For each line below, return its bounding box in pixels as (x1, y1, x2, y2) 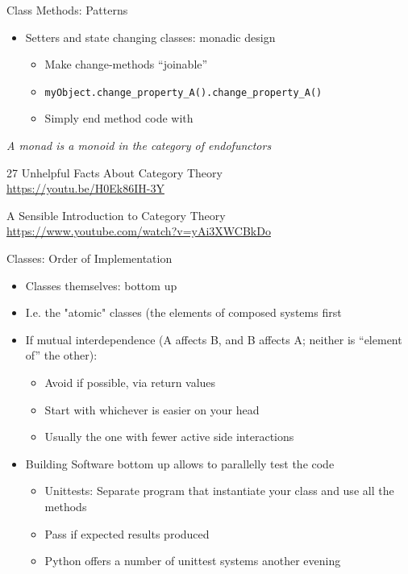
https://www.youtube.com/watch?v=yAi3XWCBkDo (6, 223, 271, 239)
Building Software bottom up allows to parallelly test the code (25, 455, 335, 472)
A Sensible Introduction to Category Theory (6, 206, 226, 223)
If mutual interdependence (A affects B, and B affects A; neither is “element (25, 331, 402, 347)
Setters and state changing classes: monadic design (25, 28, 276, 45)
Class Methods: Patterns (6, 2, 128, 18)
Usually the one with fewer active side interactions (44, 428, 294, 445)
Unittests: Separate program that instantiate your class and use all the (44, 482, 394, 499)
